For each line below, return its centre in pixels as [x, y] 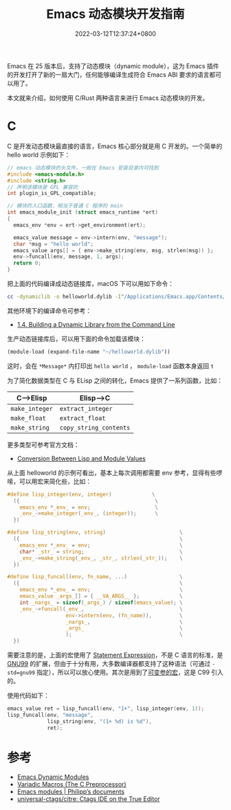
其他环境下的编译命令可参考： [49, 310]
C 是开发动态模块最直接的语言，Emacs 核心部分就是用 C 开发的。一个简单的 [115, 146]
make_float [28, 418]
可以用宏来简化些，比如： [55, 481]
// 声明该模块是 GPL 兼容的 [43, 187]
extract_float [82, 418]
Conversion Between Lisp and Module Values [81, 458]
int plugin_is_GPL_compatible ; [52, 194]
